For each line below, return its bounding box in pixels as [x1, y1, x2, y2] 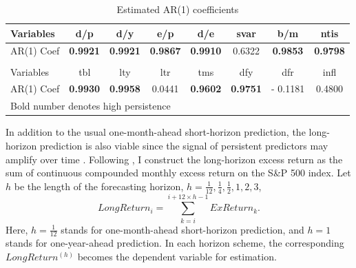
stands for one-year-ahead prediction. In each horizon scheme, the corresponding [6, 236, 344, 250]
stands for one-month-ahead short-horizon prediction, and [61, 222, 304, 236]
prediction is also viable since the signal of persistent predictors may [39, 138, 328, 152]
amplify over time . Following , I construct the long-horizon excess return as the [6, 152, 343, 166]
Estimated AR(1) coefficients [116, 2, 239, 16]
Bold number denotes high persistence [10, 99, 171, 113]
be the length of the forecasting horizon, [14, 178, 184, 193]
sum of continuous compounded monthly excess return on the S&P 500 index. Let [6, 165, 351, 180]
